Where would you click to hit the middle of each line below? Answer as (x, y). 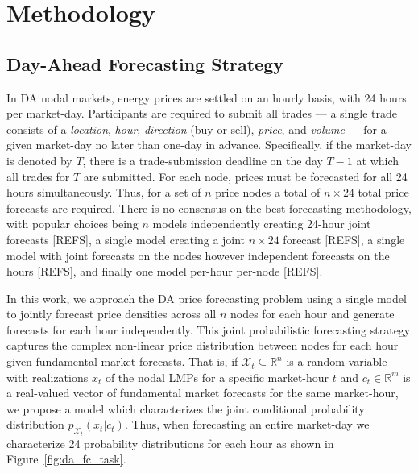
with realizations (48, 377)
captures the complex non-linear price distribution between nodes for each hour (203, 345)
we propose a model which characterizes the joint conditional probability (186, 408)
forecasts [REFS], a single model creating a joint (126, 239)
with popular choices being (72, 224)
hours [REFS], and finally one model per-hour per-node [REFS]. (165, 271)
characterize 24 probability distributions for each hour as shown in (170, 443)
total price (383, 192)
